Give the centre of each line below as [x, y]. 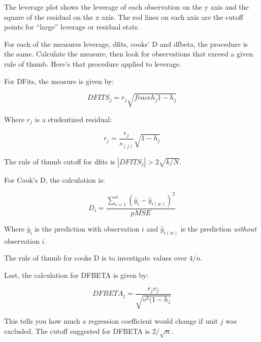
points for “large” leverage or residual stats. [72, 27]
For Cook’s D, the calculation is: [55, 179]
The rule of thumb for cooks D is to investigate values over [95, 258]
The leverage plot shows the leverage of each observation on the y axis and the [126, 7]
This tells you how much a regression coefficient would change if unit [111, 321]
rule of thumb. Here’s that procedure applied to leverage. [93, 63]
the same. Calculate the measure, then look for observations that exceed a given [128, 54]
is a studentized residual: [73, 119]
